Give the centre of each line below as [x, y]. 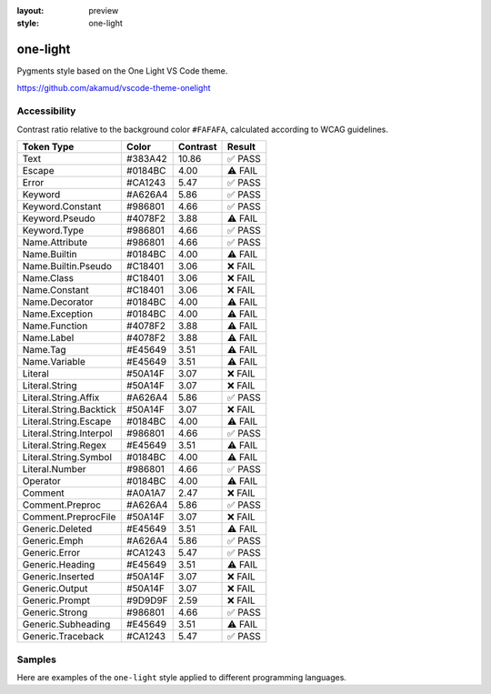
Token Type [48, 147]
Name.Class [48, 278]
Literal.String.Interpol [67, 434]
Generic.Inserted [58, 577]
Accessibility [46, 111]
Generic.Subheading [66, 625]
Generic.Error [51, 553]
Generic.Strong [55, 612]
